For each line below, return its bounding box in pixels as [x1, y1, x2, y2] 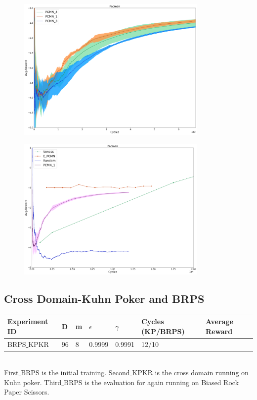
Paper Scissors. [4, 387, 49, 397]
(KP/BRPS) [141, 326, 185, 336]
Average [206, 316, 233, 327]
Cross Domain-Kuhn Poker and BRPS [4, 290, 205, 306]
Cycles [141, 316, 164, 327]
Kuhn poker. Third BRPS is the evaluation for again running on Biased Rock [4, 377, 239, 387]
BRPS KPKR [7, 339, 49, 349]
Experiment [7, 316, 48, 327]
